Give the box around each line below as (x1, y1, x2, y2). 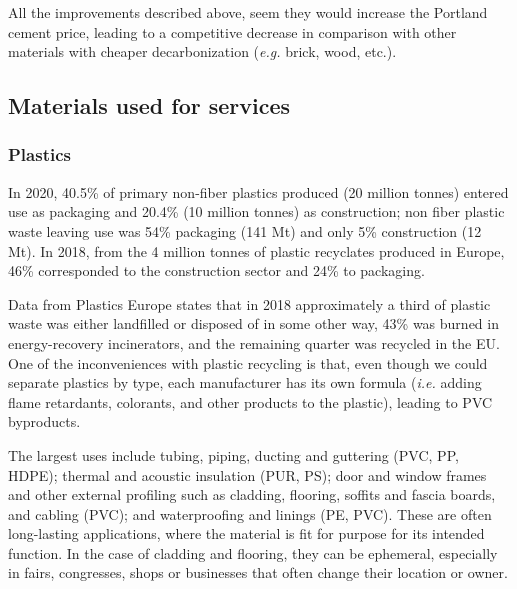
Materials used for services (8, 90, 291, 121)
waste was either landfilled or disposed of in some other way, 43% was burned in (8, 313, 499, 334)
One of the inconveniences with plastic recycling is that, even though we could (8, 352, 488, 373)
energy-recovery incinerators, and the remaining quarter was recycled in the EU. (8, 332, 500, 353)
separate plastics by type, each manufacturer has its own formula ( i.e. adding (8, 372, 482, 393)
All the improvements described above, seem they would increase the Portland (8, 2, 488, 22)
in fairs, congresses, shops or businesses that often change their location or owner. (8, 562, 508, 583)
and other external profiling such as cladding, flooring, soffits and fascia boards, (8, 484, 496, 505)
